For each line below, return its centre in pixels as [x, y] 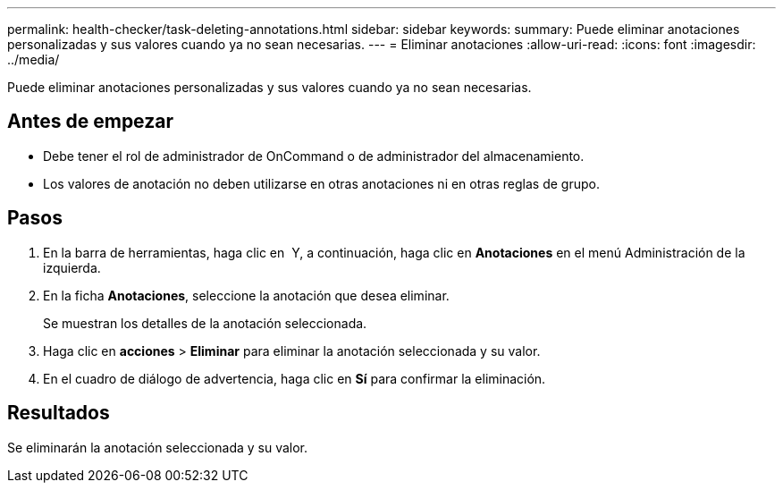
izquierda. [72, 267]
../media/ [34, 59]
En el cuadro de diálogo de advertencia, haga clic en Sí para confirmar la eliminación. [295, 378]
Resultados [59, 413]
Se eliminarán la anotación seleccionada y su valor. [158, 447]
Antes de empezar [90, 122]
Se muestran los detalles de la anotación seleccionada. [205, 323]
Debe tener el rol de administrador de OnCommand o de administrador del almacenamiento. [314, 156]
